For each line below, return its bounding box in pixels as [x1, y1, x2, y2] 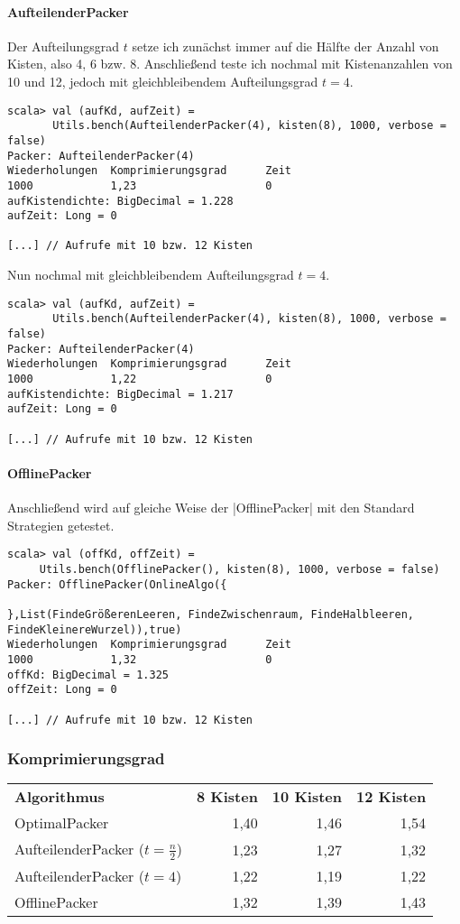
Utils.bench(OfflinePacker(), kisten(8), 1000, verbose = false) [39, 562, 440, 576]
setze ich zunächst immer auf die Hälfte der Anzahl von [132, 36, 439, 55]
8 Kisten [196, 786, 258, 808]
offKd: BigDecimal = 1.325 [7, 668, 169, 681]
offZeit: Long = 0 [7, 683, 117, 697]
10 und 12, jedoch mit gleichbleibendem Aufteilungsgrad [7, 71, 318, 90]
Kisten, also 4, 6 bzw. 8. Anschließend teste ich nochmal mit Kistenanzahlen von [7, 54, 453, 73]
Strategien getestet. [7, 515, 115, 534]
